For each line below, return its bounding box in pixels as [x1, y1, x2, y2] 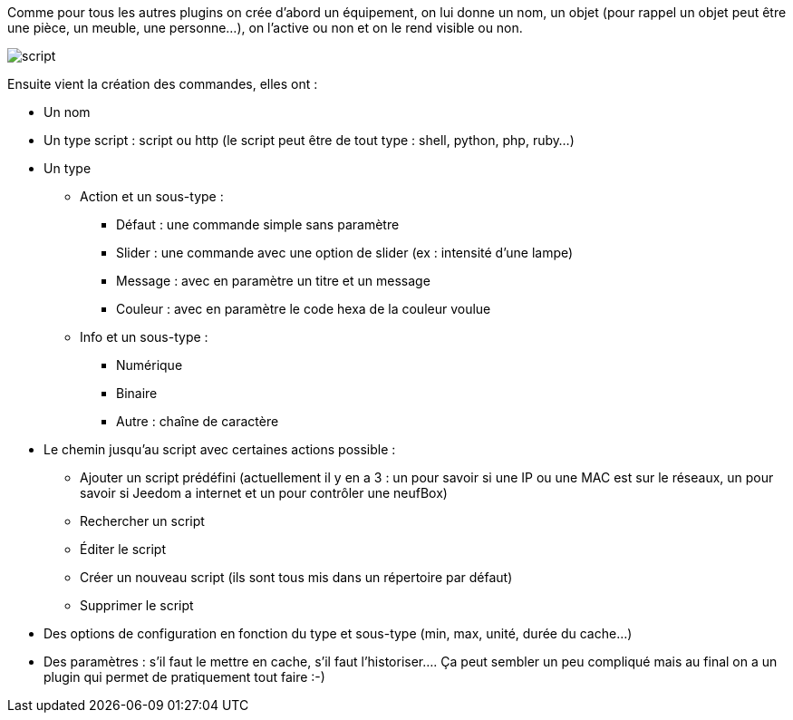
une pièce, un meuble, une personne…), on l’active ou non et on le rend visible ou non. [7, 20, 523, 35]
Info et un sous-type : [80, 329, 208, 345]
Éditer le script [80, 541, 167, 557]
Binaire [116, 385, 158, 401]
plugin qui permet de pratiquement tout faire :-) [44, 669, 325, 685]
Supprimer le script [80, 598, 194, 613]
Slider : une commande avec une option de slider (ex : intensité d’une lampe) [116, 245, 574, 260]
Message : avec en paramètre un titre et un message [116, 273, 430, 288]
